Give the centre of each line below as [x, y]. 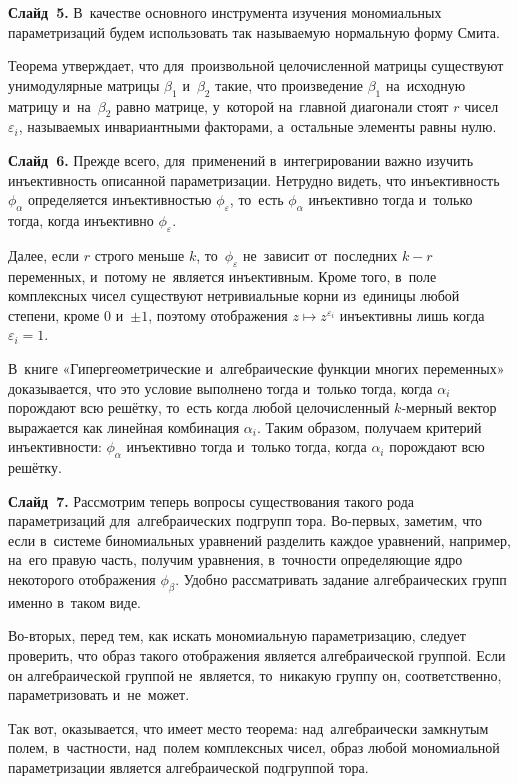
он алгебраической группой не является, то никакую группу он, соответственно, [255, 674]
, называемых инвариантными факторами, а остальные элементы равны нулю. [257, 126]
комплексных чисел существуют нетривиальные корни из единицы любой [234, 295]
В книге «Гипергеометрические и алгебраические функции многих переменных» [256, 367]
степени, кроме [54, 314]
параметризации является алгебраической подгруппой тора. [188, 767]
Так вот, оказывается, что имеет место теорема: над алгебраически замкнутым [248, 727]
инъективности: [55, 446]
